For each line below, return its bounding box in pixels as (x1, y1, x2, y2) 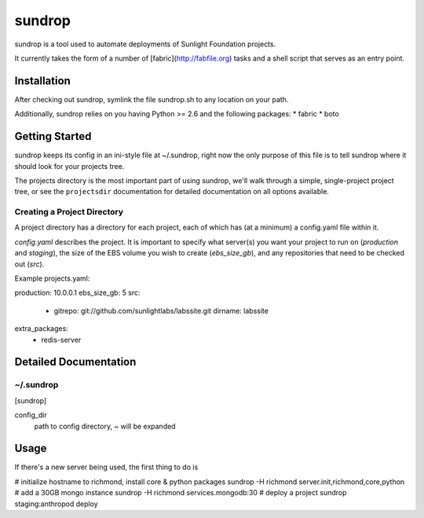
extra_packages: (14, 324, 68, 333)
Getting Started (14, 130, 92, 143)
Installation (14, 74, 71, 87)
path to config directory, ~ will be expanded (34, 421, 176, 431)
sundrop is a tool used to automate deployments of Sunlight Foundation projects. (14, 39, 276, 49)
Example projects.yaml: (14, 274, 90, 283)
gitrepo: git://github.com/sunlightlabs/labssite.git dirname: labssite (53, 306, 269, 315)
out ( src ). (14, 259, 45, 269)
